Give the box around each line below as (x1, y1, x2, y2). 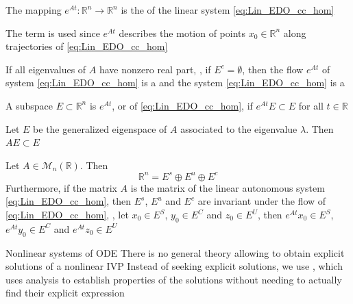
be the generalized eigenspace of (33, 121, 167, 136)
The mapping (5, 3, 62, 16)
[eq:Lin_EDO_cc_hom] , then (5, 194, 132, 208)
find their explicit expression (5, 286, 125, 300)
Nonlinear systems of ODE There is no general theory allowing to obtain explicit (5, 245, 345, 259)
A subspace (5, 98, 53, 112)
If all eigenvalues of (5, 62, 86, 76)
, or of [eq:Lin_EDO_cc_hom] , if (112, 98, 253, 112)
